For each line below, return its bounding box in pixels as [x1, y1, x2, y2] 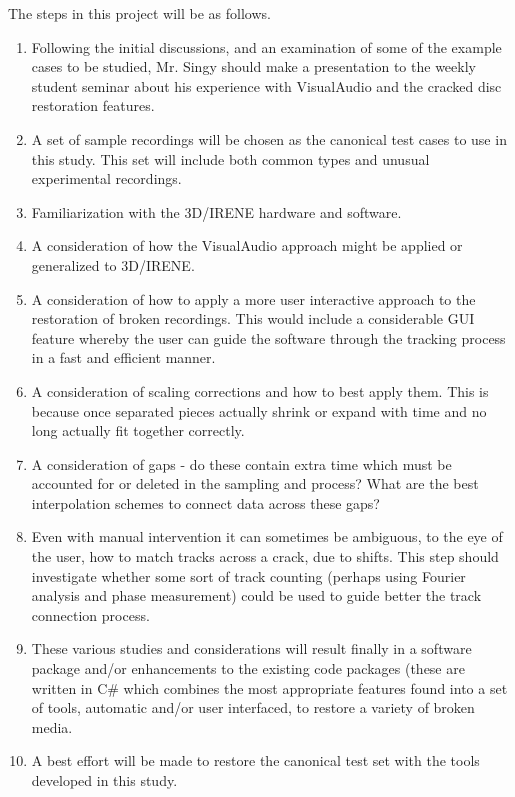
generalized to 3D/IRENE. [31, 254, 195, 275]
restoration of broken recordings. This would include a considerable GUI [31, 308, 475, 329]
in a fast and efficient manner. [31, 347, 216, 368]
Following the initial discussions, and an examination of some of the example [31, 36, 502, 57]
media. [31, 716, 73, 737]
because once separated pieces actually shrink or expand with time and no [31, 400, 487, 421]
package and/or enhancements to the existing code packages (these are [31, 658, 465, 679]
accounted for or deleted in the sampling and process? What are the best [31, 473, 479, 494]
